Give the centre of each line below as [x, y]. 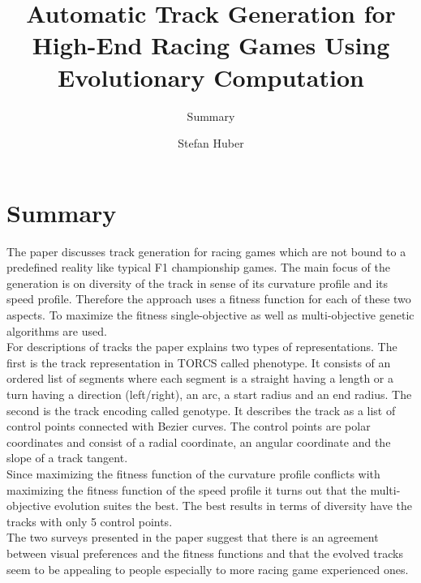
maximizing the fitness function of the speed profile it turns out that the [187, 489]
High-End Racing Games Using [211, 45]
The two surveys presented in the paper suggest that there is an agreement [193, 537]
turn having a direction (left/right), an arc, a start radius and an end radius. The [209, 394]
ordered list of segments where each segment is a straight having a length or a [200, 378]
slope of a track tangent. [67, 458]
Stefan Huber [211, 143]
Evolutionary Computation [211, 77]
